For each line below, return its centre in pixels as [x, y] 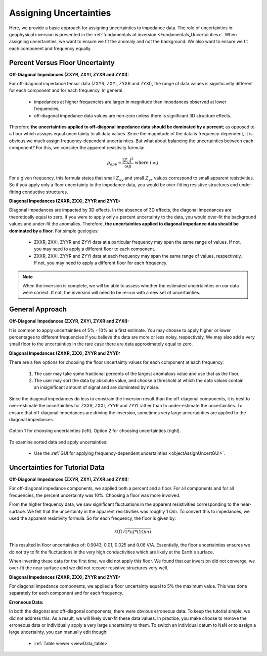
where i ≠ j [147, 163]
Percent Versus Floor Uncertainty [62, 63]
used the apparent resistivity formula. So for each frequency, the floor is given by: [93, 518]
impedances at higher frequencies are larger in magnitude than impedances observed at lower [130, 102]
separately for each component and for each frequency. [66, 593]
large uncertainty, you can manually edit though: [59, 632]
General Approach [38, 309]
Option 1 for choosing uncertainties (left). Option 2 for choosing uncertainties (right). [95, 431]
